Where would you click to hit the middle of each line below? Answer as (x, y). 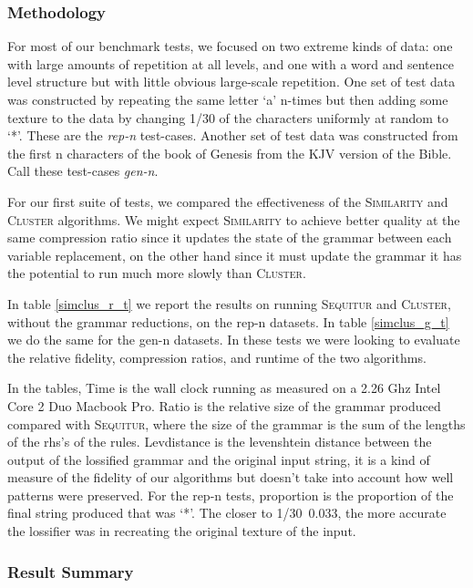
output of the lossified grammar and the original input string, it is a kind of (219, 459)
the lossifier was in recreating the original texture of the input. (182, 531)
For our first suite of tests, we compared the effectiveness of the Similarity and (228, 201)
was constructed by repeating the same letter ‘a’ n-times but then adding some (228, 99)
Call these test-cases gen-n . (83, 171)
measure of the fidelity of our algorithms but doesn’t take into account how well (231, 477)
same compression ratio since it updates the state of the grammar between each (230, 237)
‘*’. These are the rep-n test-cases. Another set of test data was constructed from (233, 135)
